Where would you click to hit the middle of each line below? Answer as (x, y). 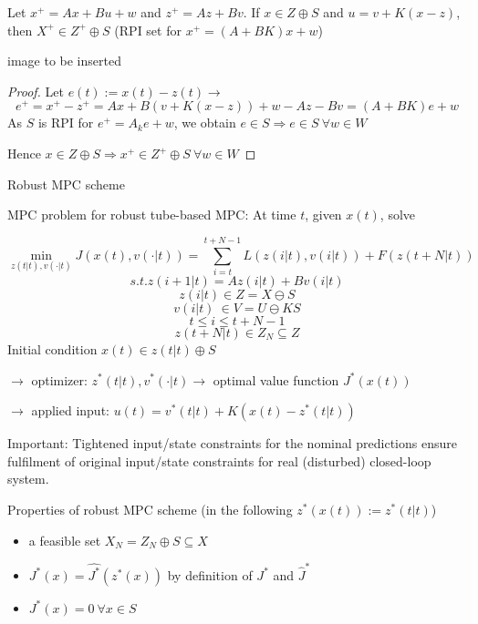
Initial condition (52, 348)
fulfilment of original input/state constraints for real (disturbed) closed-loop (219, 460)
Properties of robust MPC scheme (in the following (150, 509)
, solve (398, 215)
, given (323, 215)
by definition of (210, 574)
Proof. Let (36, 91)
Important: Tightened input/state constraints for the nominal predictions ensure (232, 443)
